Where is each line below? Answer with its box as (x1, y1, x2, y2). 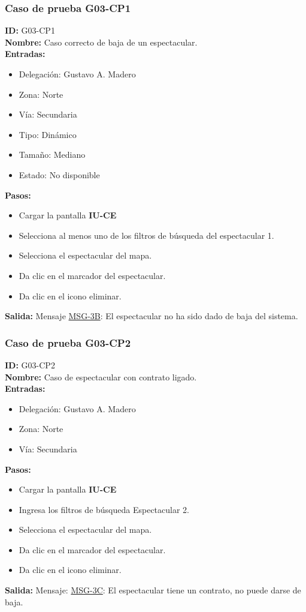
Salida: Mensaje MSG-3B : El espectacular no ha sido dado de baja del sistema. (5, 310, 298, 322)
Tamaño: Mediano (19, 148, 86, 161)
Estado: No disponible (19, 168, 100, 181)
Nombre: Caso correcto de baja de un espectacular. (5, 35, 198, 48)
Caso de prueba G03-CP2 (5, 335, 131, 350)
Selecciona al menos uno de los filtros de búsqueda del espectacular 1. (19, 229, 274, 241)
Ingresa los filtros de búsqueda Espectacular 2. (19, 503, 189, 515)
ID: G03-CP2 (5, 358, 55, 371)
